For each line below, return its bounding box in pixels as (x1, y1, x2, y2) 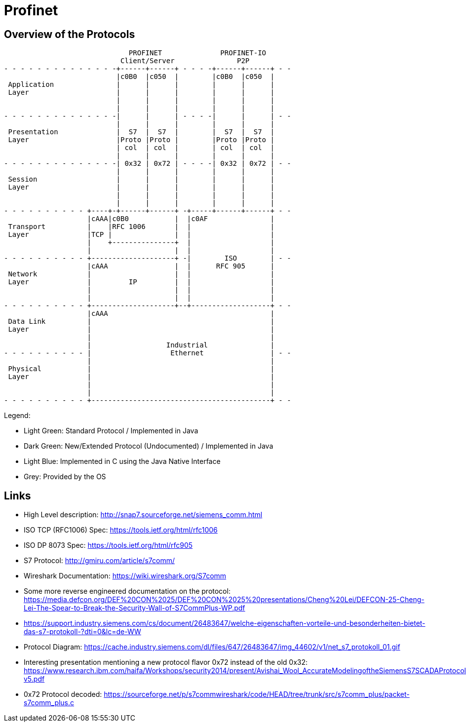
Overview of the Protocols (4, 28, 135, 40)
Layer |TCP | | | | (8, 230, 274, 239)
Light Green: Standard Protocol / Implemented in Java (24, 426, 198, 435)
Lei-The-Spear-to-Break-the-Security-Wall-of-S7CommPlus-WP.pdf (24, 604, 245, 612)
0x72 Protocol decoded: (24, 690, 102, 699)
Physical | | (8, 365, 274, 373)
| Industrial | (87, 341, 274, 349)
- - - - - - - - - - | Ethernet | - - (4, 349, 291, 357)
